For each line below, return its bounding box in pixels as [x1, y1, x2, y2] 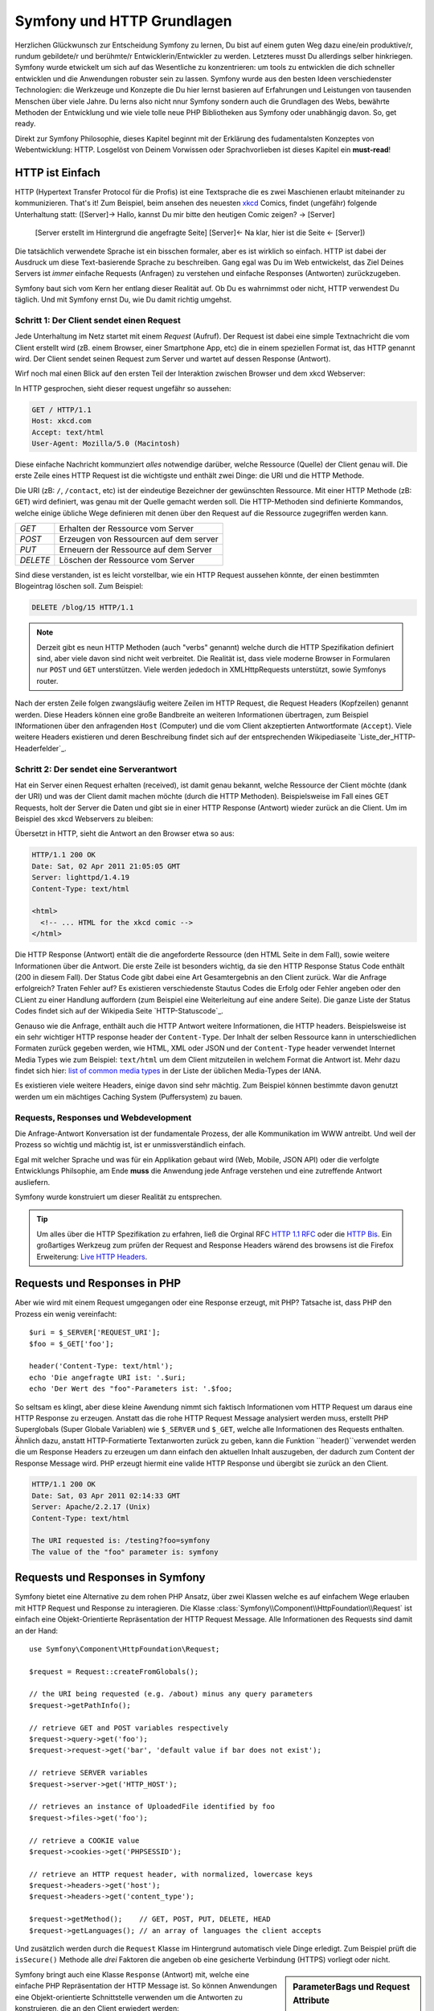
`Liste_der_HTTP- [358, 732, 416, 742]
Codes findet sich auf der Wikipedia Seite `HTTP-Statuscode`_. [14, 1006, 224, 1016]
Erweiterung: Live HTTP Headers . [36, 1252, 148, 1261]
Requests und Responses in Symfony [14, 1571, 206, 1585]
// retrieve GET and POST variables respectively [29, 1723, 229, 1733]
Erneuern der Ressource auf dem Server [59, 544, 212, 555]
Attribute [293, 1995, 330, 2006]
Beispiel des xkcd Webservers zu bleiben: [14, 814, 154, 824]
